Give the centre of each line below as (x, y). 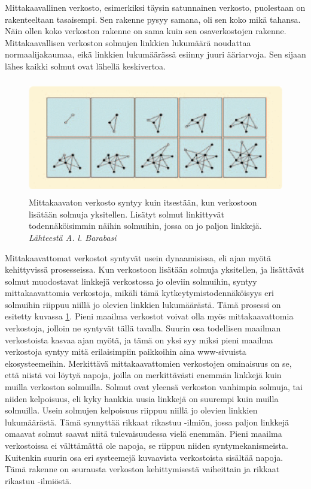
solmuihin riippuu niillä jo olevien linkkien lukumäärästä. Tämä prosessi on (143, 304)
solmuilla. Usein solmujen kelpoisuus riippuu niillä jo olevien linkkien (131, 410)
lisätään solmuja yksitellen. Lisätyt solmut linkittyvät (126, 214)
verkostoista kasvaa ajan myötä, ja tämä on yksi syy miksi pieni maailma (139, 339)
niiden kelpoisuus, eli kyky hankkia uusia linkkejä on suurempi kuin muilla (142, 398)
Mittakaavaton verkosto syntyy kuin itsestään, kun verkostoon (143, 202)
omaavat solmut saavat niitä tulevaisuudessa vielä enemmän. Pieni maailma (144, 434)
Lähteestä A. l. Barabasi (73, 237)
